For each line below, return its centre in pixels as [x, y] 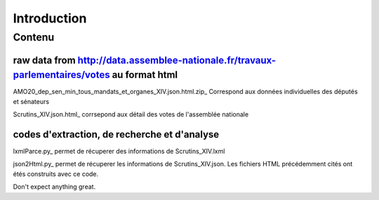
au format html [145, 75]
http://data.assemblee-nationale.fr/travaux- [177, 60]
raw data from [45, 60]
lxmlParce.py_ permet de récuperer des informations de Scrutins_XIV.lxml [119, 151]
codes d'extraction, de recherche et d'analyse [116, 134]
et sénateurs [31, 101]
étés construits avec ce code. [56, 174]
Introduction [50, 18]
